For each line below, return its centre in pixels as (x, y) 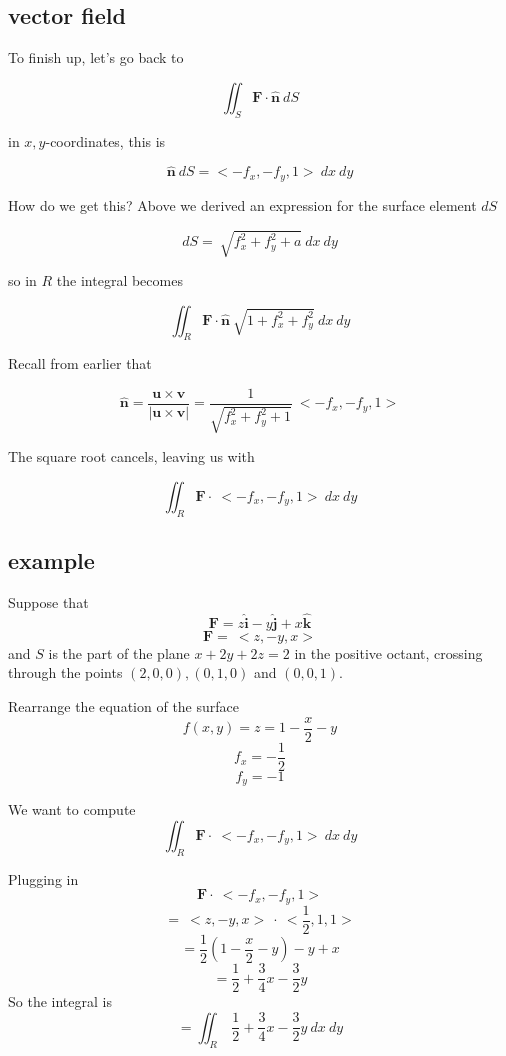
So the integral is (60, 1001)
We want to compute (72, 809)
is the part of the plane (119, 652)
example (51, 560)
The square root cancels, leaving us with (131, 456)
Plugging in (43, 878)
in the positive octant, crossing (388, 652)
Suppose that (48, 602)
